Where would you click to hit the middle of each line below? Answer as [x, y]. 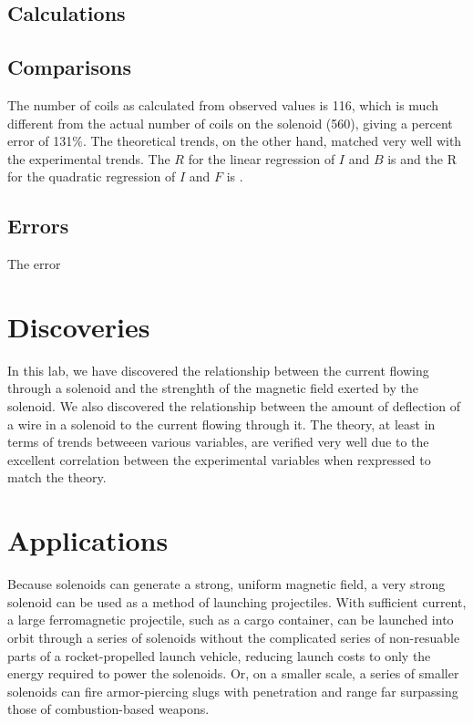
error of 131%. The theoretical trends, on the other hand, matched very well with [235, 141]
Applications [88, 540]
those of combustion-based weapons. [108, 709]
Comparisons [70, 67]
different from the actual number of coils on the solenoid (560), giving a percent [230, 123]
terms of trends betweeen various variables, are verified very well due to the [218, 442]
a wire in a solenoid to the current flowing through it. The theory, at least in [221, 424]
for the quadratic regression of [92, 176]
